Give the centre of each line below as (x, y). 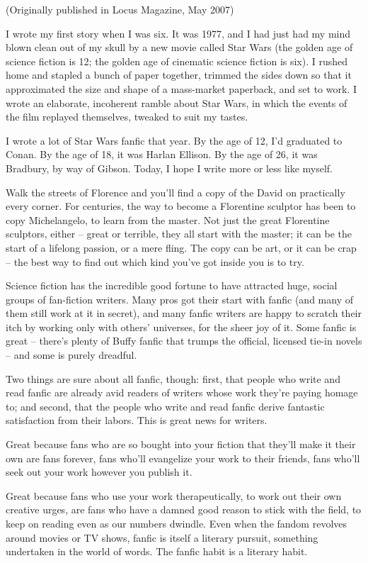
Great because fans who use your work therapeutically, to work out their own (174, 495)
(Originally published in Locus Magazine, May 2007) (120, 9)
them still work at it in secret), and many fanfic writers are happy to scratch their (184, 313)
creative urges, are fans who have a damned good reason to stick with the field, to (184, 509)
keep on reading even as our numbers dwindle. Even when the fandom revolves (177, 523)
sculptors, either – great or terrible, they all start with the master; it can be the (179, 234)
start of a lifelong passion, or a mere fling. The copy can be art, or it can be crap (181, 247)
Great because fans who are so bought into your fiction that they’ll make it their (181, 444)
